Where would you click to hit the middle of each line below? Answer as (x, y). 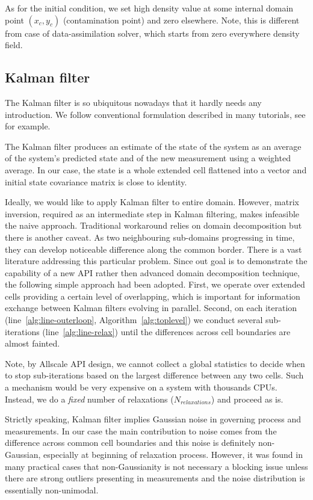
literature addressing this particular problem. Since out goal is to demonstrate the (156, 261)
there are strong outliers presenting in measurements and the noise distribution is (155, 478)
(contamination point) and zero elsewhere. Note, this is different (181, 20)
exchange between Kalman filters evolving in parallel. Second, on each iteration (151, 308)
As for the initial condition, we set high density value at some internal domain (149, 8)
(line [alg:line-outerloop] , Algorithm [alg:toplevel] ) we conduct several (134, 320)
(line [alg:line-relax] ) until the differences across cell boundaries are (166, 331)
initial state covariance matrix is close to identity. (96, 181)
